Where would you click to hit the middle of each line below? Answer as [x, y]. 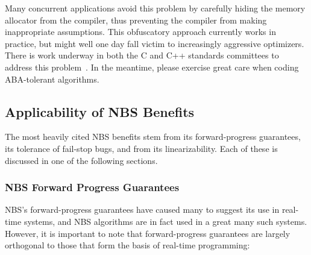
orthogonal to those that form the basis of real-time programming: [127, 245]
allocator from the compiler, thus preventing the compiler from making [136, 20]
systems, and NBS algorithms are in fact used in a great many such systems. [165, 221]
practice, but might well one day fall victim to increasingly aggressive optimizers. [155, 43]
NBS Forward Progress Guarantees [92, 187]
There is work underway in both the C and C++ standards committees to [142, 55]
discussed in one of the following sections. [81, 160]
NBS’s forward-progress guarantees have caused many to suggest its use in [142, 209]
